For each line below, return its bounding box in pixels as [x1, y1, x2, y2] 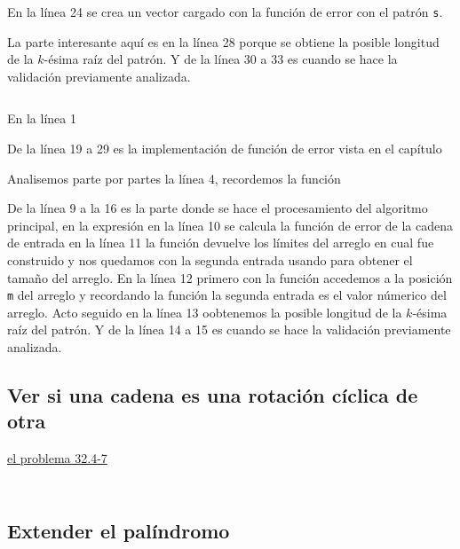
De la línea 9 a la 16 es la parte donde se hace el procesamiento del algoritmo [7, 199, 428, 217]
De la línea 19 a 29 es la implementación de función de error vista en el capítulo [7, 139, 442, 158]
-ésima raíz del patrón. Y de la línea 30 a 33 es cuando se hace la [44, 50, 398, 68]
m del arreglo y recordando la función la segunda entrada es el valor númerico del [7, 286, 447, 304]
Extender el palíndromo [7, 517, 230, 545]
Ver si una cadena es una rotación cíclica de [7, 381, 418, 409]
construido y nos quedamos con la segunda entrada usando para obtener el [7, 251, 413, 269]
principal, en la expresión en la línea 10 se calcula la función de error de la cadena [7, 216, 454, 234]
